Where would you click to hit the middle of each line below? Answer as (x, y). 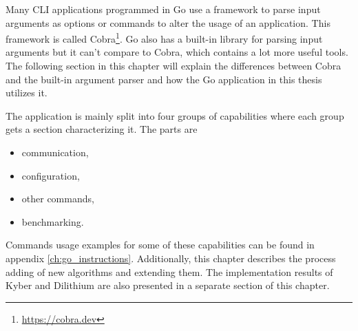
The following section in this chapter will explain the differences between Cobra (173, 66)
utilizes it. (27, 93)
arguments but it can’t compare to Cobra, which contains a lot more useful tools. (177, 52)
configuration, (51, 175)
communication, (55, 152)
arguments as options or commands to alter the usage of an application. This (168, 22)
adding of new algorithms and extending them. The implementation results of (169, 271)
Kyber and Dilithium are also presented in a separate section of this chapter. (168, 285)
